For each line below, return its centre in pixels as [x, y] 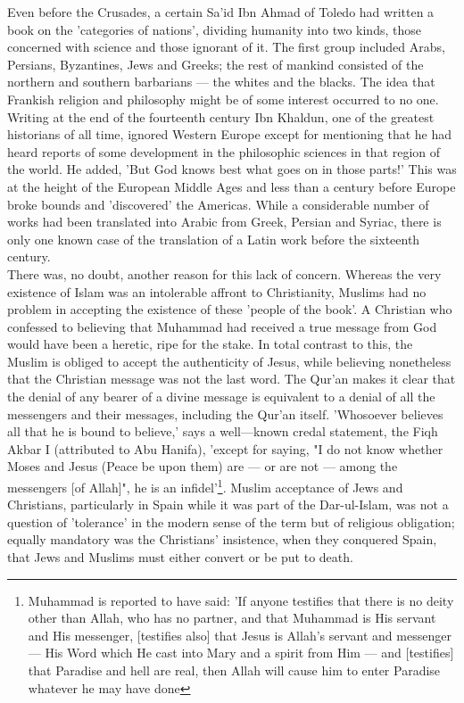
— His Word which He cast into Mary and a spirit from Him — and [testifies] [241, 653]
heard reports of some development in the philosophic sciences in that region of [224, 151]
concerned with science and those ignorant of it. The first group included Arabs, [226, 47]
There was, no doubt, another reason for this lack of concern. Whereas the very [224, 273]
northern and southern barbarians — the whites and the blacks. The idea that [221, 82]
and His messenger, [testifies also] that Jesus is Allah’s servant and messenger [240, 635]
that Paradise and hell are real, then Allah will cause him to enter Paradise [234, 670]
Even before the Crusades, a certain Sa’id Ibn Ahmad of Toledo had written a [221, 12]
